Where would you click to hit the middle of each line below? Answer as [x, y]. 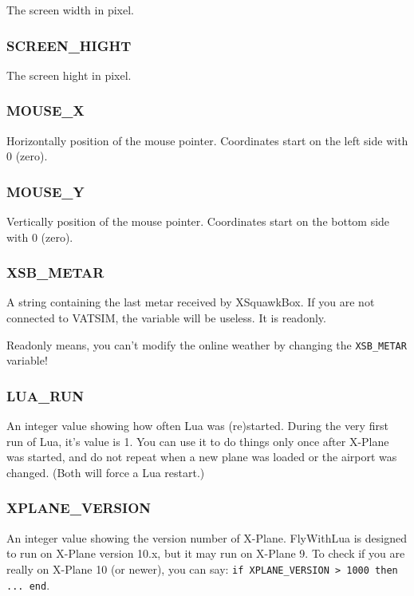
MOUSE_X [45, 111]
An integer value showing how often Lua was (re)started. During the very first [197, 426]
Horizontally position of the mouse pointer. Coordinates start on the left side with [207, 140]
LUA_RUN [45, 395]
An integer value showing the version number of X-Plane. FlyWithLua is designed [207, 537]
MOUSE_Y [45, 191]
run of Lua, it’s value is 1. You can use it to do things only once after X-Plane [198, 441]
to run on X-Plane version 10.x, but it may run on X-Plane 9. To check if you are [206, 553]
